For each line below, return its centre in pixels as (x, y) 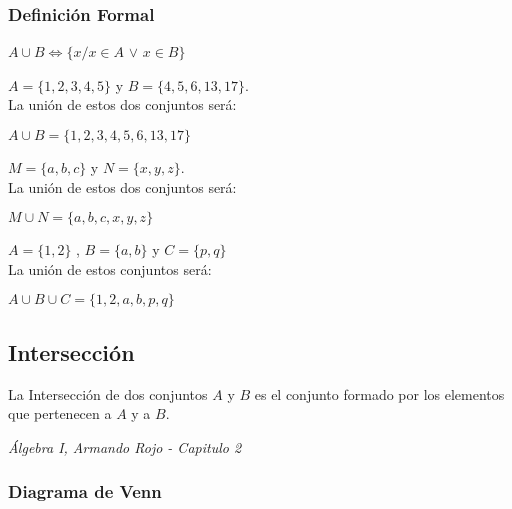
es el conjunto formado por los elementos (379, 393)
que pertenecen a (60, 413)
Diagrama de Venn (85, 491)
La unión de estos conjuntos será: (110, 268)
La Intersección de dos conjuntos (108, 393)
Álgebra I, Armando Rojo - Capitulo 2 (125, 446)
